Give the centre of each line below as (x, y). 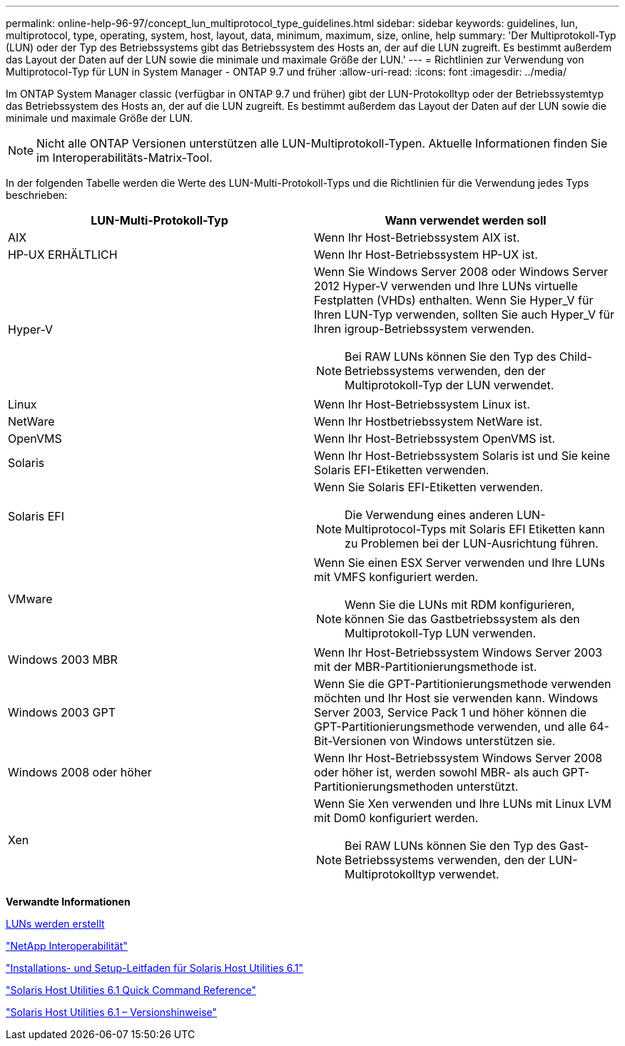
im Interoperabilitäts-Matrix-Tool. (125, 158)
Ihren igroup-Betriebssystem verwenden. (424, 329)
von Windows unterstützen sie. (473, 741)
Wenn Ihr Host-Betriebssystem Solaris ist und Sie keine (462, 456)
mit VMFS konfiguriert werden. (396, 577)
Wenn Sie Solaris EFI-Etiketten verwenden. (429, 487)
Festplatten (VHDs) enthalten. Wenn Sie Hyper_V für (454, 300)
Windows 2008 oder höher (80, 772)
